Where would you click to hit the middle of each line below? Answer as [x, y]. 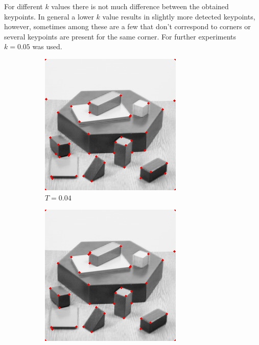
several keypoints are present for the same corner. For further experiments [120, 36]
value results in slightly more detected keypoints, [179, 16]
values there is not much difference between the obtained [140, 6]
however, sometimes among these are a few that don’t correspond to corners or [127, 26]
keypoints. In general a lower [49, 16]
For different [23, 6]
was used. [47, 46]
